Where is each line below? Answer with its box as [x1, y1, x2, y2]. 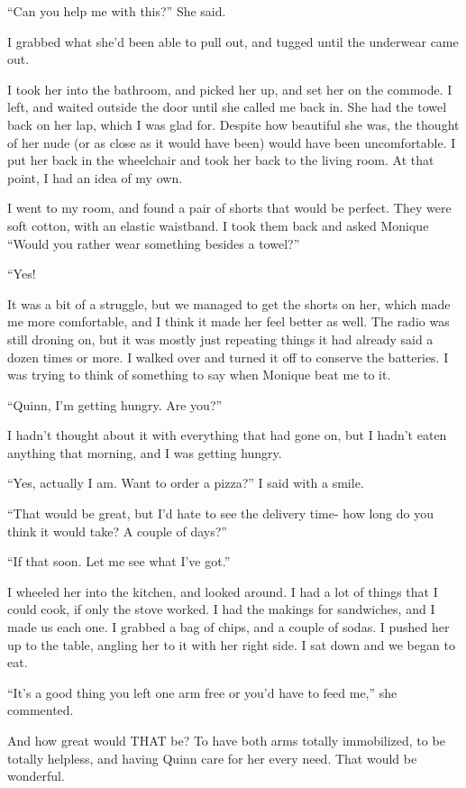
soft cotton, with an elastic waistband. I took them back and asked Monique [7, 215, 429, 234]
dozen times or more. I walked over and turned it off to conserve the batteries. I [7, 347, 449, 366]
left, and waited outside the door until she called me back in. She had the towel [7, 97, 447, 116]
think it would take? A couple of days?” [7, 521, 227, 540]
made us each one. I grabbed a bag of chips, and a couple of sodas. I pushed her [7, 618, 450, 637]
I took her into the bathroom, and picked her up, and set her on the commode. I [7, 79, 452, 98]
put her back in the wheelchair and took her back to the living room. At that [7, 151, 434, 170]
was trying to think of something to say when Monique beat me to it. [7, 365, 391, 384]
